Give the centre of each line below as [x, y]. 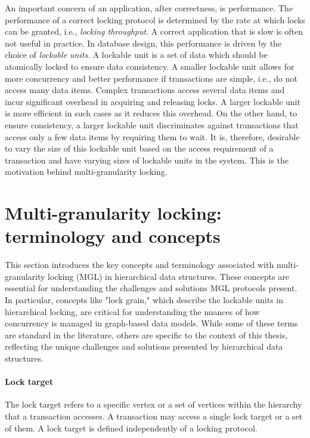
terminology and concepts [113, 236]
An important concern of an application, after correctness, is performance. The [149, 8]
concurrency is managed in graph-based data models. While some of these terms [151, 323]
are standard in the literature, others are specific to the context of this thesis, [146, 334]
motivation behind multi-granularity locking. [86, 172]
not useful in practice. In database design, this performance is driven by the [143, 43]
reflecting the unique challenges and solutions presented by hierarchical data [144, 346]
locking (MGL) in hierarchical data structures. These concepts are [168, 276]
